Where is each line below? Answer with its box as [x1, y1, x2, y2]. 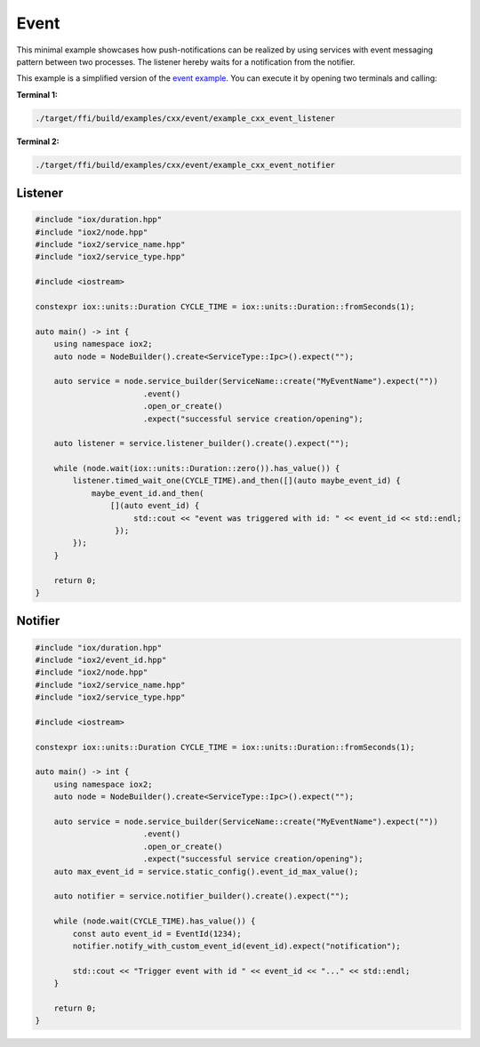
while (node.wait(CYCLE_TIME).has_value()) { [53, 916, 256, 926]
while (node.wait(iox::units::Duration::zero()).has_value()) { [53, 463, 340, 474]
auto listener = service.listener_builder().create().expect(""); [53, 438, 350, 449]
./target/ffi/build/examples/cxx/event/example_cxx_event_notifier [35, 160, 336, 170]
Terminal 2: [16, 136, 60, 147]
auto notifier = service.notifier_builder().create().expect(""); [53, 891, 350, 901]
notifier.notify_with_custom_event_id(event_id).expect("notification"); [72, 940, 402, 951]
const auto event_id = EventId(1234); [72, 929, 242, 939]
